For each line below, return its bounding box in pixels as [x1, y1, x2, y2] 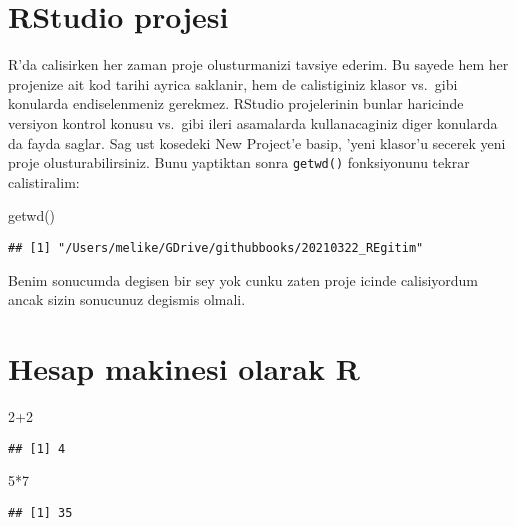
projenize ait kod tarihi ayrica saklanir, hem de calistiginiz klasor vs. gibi [8, 73, 458, 94]
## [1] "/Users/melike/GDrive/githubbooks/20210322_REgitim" [8, 240, 424, 255]
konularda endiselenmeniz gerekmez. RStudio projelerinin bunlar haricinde [8, 93, 464, 114]
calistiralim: [8, 171, 80, 192]
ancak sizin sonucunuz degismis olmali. [8, 289, 246, 310]
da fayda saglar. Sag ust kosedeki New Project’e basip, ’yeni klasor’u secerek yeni [8, 132, 506, 153]
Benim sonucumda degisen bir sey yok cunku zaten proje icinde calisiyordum [8, 269, 479, 290]
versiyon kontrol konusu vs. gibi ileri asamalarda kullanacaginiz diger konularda [8, 112, 498, 133]
